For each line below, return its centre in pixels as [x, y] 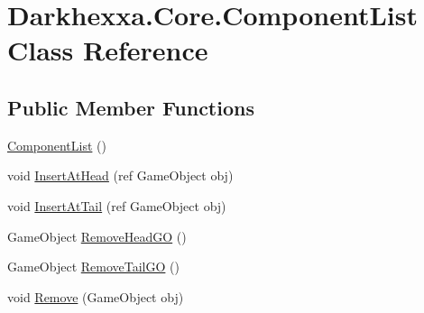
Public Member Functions [131, 107]
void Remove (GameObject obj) [96, 296]
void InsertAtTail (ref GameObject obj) [117, 205]
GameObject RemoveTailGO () [93, 267]
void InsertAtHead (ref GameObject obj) [120, 175]
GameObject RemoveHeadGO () [97, 236]
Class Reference [108, 50]
